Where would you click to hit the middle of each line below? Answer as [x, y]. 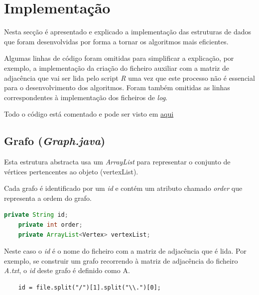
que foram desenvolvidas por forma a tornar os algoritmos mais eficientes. [116, 41]
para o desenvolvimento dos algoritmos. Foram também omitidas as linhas [117, 87]
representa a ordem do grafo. [48, 198]
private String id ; [36, 215]
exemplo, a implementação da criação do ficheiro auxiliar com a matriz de [117, 68]
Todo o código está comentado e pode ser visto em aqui [89, 114]
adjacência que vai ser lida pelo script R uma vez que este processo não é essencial [129, 77]
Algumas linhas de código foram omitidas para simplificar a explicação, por [119, 58]
